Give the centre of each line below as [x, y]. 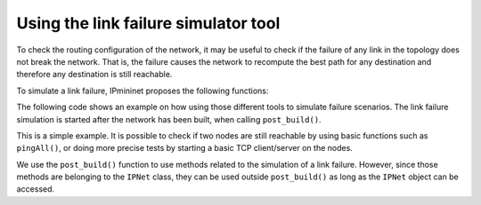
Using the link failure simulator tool [148, 23]
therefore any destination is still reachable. [94, 75]
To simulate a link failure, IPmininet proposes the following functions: [143, 91]
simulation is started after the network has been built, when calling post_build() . [169, 119]
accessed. [36, 189]
